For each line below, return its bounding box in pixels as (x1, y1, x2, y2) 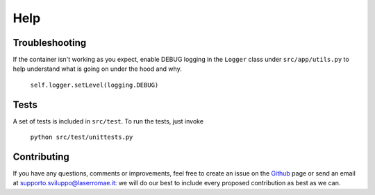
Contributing (12, 151, 69, 162)
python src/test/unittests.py (30, 133, 133, 142)
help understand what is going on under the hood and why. (12, 65, 182, 73)
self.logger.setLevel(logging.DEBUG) (30, 80, 159, 89)
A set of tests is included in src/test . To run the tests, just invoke (12, 117, 204, 125)
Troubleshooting (12, 37, 87, 49)
